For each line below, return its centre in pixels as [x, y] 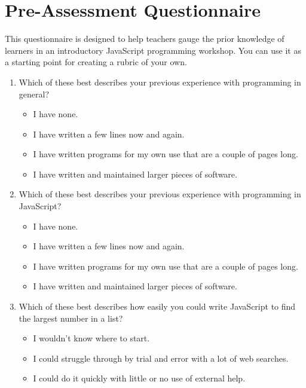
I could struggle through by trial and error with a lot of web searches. [161, 358]
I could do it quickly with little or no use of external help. [139, 378]
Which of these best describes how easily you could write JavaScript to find [157, 306]
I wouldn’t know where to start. [91, 338]
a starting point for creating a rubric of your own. [96, 62]
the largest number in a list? [71, 318]
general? [34, 94]
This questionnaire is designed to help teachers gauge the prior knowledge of [145, 39]
